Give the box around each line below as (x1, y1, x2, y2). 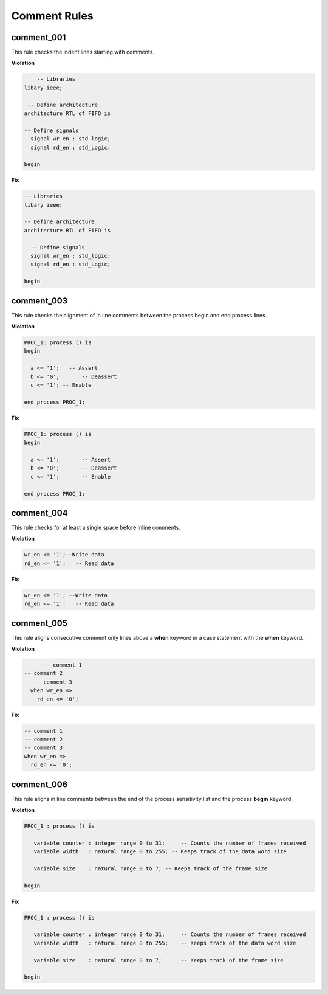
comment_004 (11, 508, 68, 518)
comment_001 (11, 32, 66, 43)
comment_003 (11, 296, 68, 306)
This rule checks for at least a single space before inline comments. (11, 524, 180, 532)
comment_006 (11, 779, 68, 789)
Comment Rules (11, 9, 94, 23)
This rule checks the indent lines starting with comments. (11, 49, 155, 56)
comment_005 (11, 618, 68, 628)
